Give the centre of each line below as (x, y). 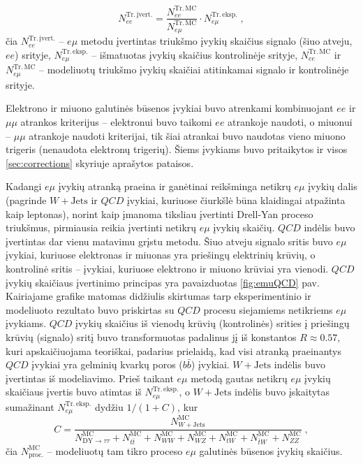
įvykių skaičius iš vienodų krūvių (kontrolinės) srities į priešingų (213, 323)
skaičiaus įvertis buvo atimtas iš (74, 392)
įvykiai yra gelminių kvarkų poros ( (107, 364)
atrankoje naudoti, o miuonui (290, 122)
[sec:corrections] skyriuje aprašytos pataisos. (100, 162)
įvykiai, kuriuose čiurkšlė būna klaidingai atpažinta (236, 200)
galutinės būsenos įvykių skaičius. (271, 450)
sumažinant (30, 406)
